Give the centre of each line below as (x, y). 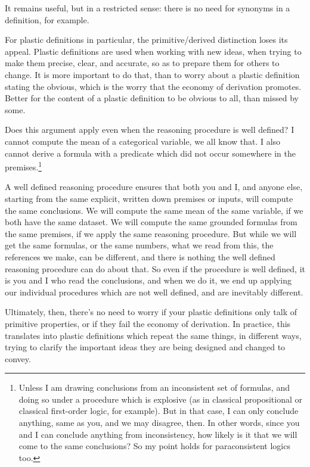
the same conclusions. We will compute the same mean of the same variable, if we (154, 210)
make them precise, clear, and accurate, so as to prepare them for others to (142, 63)
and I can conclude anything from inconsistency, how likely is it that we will (158, 434)
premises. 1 (24, 166)
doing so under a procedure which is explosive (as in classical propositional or (160, 399)
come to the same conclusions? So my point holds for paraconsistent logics (154, 446)
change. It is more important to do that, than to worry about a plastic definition (152, 74)
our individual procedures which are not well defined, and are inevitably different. (154, 292)
